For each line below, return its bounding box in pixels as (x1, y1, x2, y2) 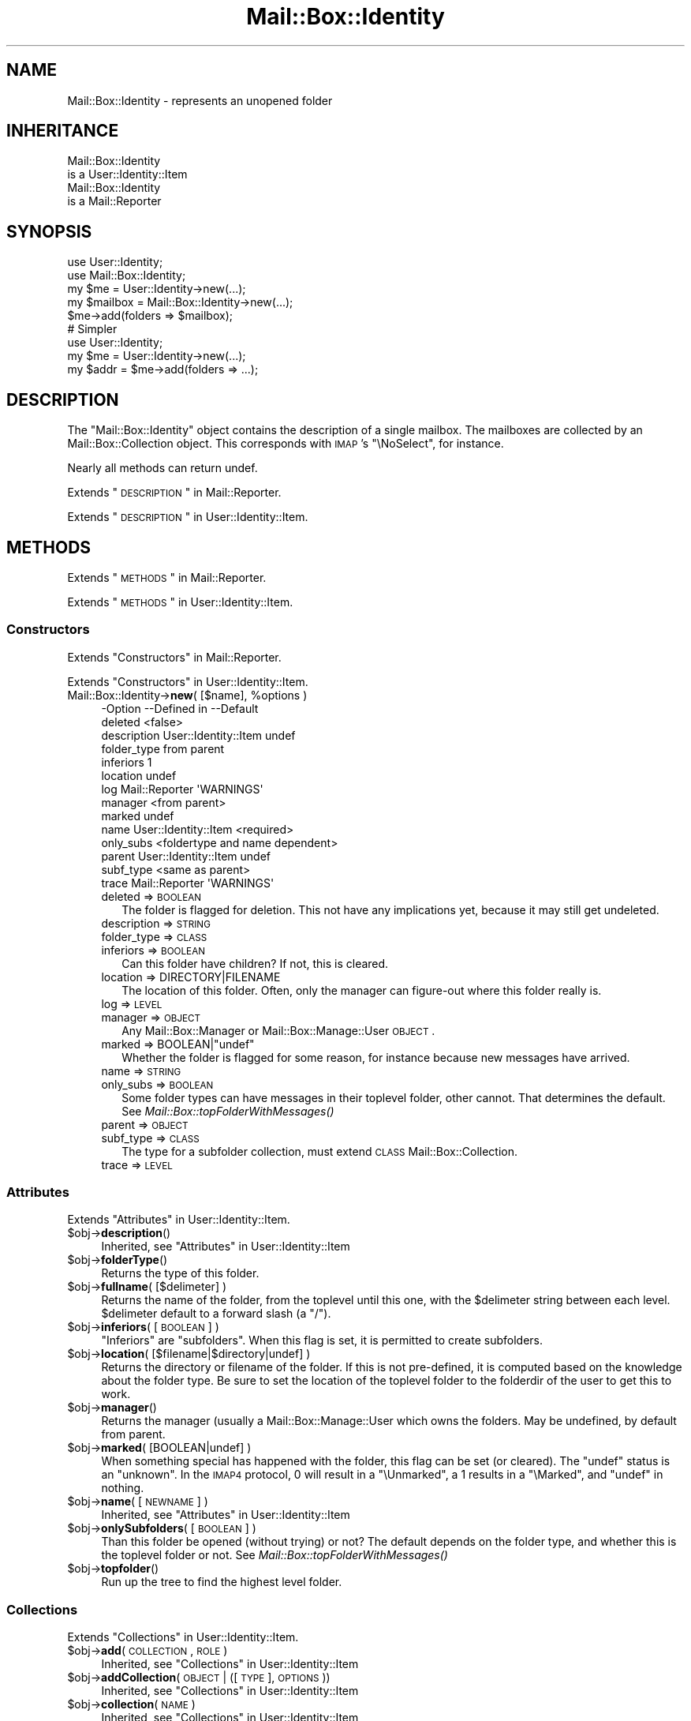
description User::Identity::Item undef (101, 728, 296, 742)
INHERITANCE (6, 121, 119, 141)
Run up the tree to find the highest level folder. (101, 1575, 342, 1589)
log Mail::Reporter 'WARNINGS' (101, 782, 263, 796)
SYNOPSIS (6, 221, 92, 242)
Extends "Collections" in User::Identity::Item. (67, 1630, 299, 1644)
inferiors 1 (101, 755, 152, 769)
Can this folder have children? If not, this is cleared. (121, 956, 389, 970)
